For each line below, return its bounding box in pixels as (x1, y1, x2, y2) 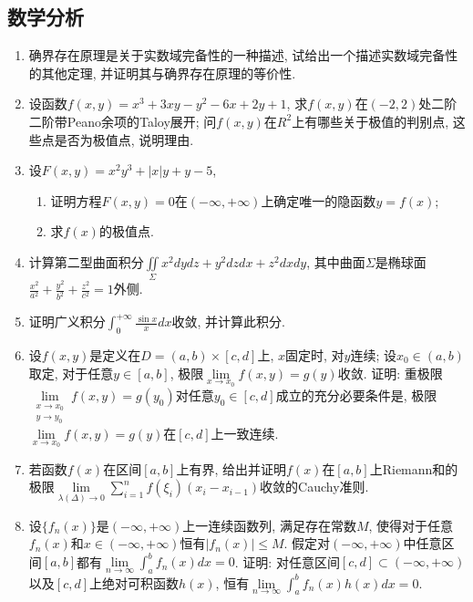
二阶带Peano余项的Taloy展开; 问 (28, 111, 217, 130)
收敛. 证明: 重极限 (337, 363, 443, 382)
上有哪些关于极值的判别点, (292, 111, 449, 130)
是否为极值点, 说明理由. (54, 130, 194, 149)
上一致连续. (211, 424, 279, 443)
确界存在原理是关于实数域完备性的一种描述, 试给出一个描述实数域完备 (28, 46, 446, 65)
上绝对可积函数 (89, 573, 180, 592)
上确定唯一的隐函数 (261, 191, 376, 210)
